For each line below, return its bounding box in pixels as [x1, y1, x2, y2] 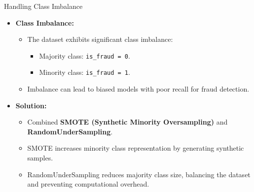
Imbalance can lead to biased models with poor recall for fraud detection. [27, 84, 250, 94]
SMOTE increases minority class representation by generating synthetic [27, 143, 244, 153]
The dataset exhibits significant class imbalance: [27, 34, 173, 44]
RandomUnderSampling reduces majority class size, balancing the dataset [27, 169, 251, 179]
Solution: [15, 100, 47, 110]
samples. [27, 153, 53, 163]
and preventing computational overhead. [27, 179, 149, 189]
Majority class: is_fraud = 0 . [39, 50, 130, 61]
